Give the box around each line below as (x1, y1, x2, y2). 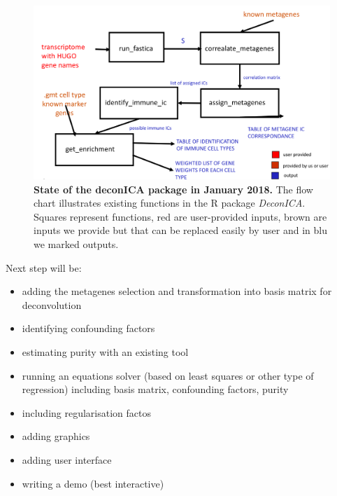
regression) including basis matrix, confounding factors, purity (22, 382, 289, 397)
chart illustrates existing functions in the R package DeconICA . (34, 195, 306, 210)
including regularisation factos (22, 405, 152, 420)
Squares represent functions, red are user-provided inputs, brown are (34, 209, 327, 223)
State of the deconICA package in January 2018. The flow (34, 181, 313, 196)
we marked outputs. (34, 236, 119, 251)
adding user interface (22, 452, 112, 467)
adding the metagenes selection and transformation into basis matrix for (22, 284, 332, 298)
